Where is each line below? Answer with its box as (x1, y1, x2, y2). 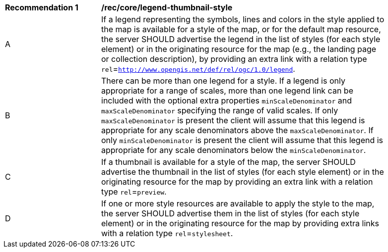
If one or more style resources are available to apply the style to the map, (101, 199, 375, 208)
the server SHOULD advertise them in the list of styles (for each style (101, 208, 360, 218)
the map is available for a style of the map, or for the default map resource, (101, 24, 381, 34)
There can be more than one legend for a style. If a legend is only (101, 76, 345, 86)
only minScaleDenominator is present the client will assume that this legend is (101, 135, 384, 145)
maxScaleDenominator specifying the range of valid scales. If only (101, 105, 338, 115)
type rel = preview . (101, 187, 167, 197)
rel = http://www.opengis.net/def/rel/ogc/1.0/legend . (101, 64, 295, 74)
